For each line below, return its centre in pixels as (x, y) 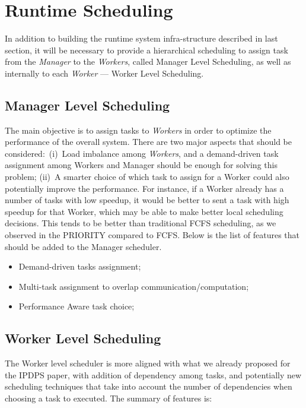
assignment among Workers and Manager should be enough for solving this (141, 165)
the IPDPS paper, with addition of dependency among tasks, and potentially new (153, 374)
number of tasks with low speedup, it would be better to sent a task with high (147, 200)
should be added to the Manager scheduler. (83, 246)
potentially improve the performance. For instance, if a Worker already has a (144, 188)
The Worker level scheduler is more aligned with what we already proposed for (148, 363)
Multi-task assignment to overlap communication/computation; (134, 286)
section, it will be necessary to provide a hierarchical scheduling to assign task (146, 50)
